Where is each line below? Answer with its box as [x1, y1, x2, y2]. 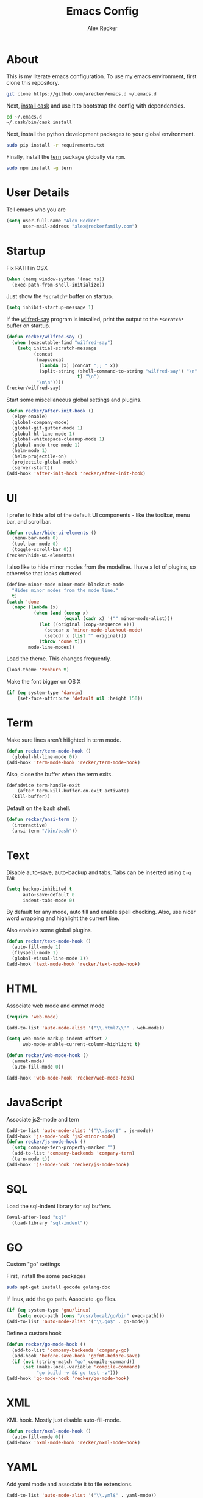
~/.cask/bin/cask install [6, 119, 72, 126]
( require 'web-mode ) [6, 1014, 59, 1020]
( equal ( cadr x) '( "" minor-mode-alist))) [63, 616, 173, 622]
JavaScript [6, 1095, 63, 1109]
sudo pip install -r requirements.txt [6, 142, 105, 148]
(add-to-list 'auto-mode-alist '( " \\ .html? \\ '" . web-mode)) [6, 1025, 165, 1031]
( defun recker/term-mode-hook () [6, 748, 91, 754]
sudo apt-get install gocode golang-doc [6, 1284, 111, 1290]
